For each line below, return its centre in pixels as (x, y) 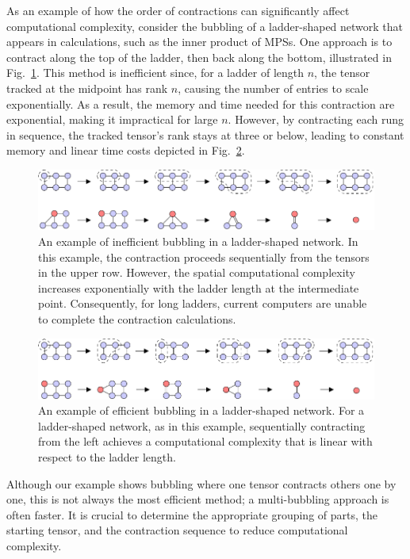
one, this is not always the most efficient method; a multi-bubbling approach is (198, 499)
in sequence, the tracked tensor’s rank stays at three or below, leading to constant (205, 134)
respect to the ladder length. (107, 456)
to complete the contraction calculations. (137, 318)
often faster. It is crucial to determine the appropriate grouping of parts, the (192, 514)
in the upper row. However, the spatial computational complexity (197, 272)
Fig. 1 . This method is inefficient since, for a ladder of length (155, 73)
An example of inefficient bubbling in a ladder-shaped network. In (198, 241)
